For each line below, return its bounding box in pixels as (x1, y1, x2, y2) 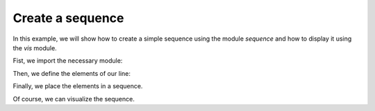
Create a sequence (12, 10, 124, 26)
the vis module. (12, 43, 57, 52)
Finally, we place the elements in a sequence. (12, 82, 143, 90)
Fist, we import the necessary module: (12, 57, 123, 65)
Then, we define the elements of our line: (12, 69, 131, 77)
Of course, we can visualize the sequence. (12, 94, 135, 103)
